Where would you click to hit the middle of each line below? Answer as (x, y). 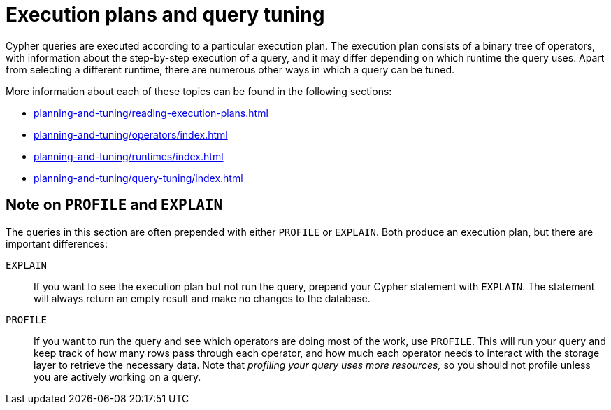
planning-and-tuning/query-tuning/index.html (138, 178)
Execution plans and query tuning (165, 15)
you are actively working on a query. (117, 376)
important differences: (57, 243)
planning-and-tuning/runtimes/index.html (129, 156)
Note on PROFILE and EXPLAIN (114, 205)
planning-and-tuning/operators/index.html (131, 134)
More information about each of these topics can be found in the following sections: (199, 91)
